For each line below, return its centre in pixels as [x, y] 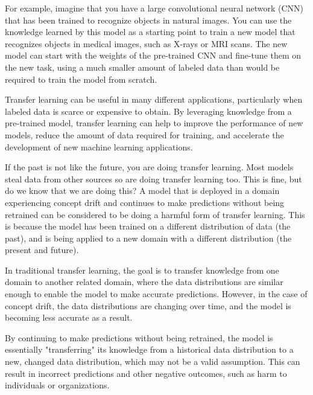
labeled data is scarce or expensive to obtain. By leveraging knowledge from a [148, 111]
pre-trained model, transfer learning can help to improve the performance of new [154, 123]
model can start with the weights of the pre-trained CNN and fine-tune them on [153, 55]
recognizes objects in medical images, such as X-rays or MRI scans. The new [146, 43]
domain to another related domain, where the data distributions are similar [144, 282]
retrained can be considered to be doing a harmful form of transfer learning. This [155, 214]
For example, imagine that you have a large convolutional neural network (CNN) [154, 8]
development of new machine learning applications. [99, 146]
